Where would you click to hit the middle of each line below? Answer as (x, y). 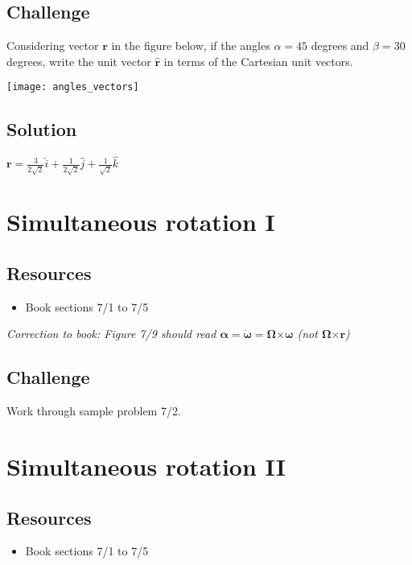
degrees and (340, 45)
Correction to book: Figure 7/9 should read (111, 334)
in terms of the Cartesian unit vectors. (258, 61)
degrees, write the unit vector (79, 61)
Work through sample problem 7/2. (94, 411)
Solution (42, 129)
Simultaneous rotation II (146, 466)
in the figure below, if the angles (191, 45)
